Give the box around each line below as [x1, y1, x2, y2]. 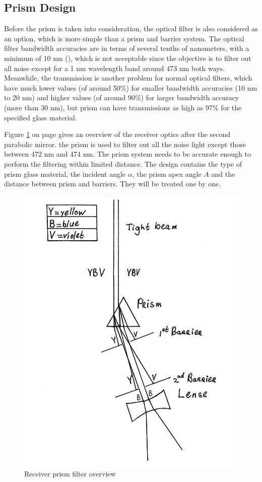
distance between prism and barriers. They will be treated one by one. [4, 178, 221, 189]
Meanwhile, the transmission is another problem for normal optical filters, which [4, 73, 252, 83]
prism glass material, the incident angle [4, 168, 126, 179]
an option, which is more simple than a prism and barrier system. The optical [4, 33, 244, 43]
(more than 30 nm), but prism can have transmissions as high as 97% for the [4, 102, 242, 112]
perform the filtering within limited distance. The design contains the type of [4, 158, 242, 169]
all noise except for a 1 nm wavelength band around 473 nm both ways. [4, 62, 225, 73]
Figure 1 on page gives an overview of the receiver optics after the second [4, 129, 230, 140]
